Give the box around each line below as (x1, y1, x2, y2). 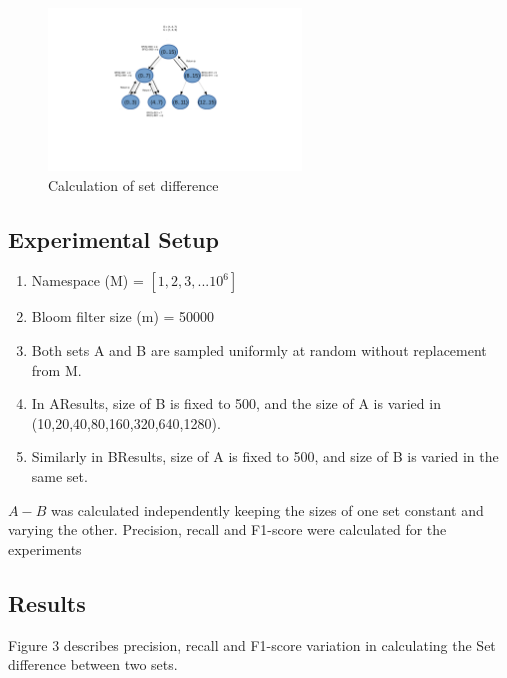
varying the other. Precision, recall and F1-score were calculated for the (8, 519, 447, 540)
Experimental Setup (8, 223, 219, 254)
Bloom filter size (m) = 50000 (31, 306, 215, 327)
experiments (8, 538, 82, 559)
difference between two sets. (8, 654, 178, 675)
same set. (31, 465, 88, 486)
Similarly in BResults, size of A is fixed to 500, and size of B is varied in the (31, 446, 499, 467)
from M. (31, 359, 82, 380)
